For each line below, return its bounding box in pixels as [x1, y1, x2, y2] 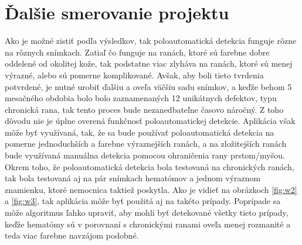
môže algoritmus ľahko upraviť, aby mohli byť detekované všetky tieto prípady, [5, 206, 289, 219]
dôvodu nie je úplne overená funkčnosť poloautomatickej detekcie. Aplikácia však [5, 115, 296, 127]
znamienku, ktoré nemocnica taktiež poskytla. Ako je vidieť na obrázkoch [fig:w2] [5, 183, 297, 195]
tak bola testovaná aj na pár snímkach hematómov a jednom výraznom [5, 172, 261, 184]
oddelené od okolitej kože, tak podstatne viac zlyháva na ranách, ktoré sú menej [5, 57, 293, 70]
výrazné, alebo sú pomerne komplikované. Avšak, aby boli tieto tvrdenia [5, 68, 264, 81]
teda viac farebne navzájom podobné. [5, 229, 139, 241]
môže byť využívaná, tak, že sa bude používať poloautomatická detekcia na [5, 126, 274, 138]
